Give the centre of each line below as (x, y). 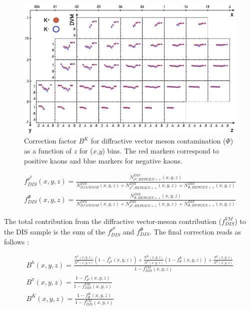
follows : (16, 241)
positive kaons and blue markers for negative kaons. (103, 160)
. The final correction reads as (195, 231)
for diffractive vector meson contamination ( (158, 141)
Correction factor (50, 141)
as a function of (48, 151)
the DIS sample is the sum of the (55, 231)
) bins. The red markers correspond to (160, 151)
